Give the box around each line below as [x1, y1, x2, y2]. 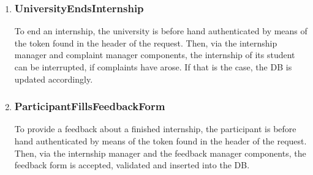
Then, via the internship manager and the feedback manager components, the [14, 146, 306, 159]
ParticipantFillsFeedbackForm [14, 99, 165, 114]
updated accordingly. [14, 72, 93, 85]
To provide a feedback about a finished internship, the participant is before [14, 122, 296, 135]
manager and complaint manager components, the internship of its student [14, 48, 295, 61]
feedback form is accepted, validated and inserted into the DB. [14, 158, 250, 171]
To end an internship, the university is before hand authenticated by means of [14, 24, 307, 37]
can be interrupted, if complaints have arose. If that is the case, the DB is [14, 61, 292, 73]
